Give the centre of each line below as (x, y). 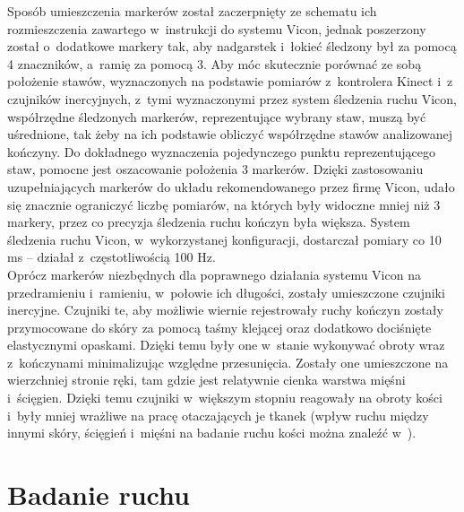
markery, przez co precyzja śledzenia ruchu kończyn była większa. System (209, 222)
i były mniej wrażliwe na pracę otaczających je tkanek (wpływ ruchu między (218, 415)
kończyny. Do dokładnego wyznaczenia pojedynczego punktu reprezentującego (221, 151)
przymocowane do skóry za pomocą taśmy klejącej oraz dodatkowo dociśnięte (219, 327)
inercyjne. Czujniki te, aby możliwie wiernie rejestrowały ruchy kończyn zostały (225, 310)
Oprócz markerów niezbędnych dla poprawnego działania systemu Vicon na (214, 274)
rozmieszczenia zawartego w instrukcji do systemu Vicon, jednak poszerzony (217, 28)
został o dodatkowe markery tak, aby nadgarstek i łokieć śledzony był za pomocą (232, 46)
